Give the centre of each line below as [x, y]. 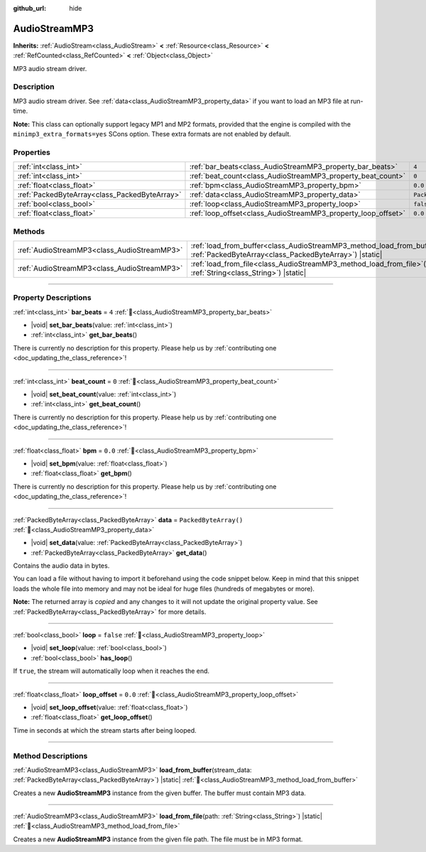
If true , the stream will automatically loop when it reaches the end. [111, 671]
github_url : [29, 8]
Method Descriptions [50, 755]
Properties [32, 152]
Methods [29, 231]
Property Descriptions [52, 298]
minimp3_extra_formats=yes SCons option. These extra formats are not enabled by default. [152, 134]
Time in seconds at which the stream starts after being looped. [105, 730]
